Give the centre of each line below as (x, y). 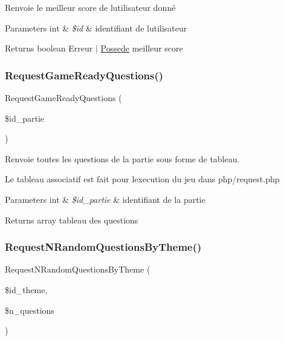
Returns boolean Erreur (49, 48)
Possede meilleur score (142, 48)
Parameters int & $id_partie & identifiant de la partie (105, 199)
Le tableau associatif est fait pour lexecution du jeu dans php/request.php (142, 179)
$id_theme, (26, 289)
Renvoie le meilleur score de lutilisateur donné (90, 7)
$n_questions (30, 310)
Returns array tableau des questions (72, 220)
